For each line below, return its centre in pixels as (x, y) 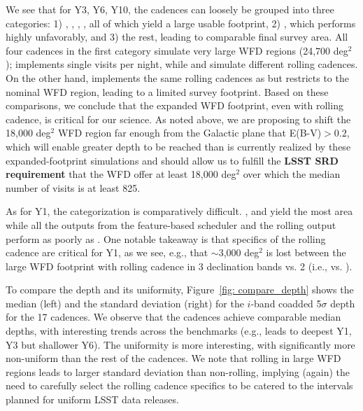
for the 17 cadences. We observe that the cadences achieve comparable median (173, 317)
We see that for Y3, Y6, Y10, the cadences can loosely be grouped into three (170, 9)
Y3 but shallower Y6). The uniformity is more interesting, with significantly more (180, 344)
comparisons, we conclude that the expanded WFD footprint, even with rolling (175, 105)
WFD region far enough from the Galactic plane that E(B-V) (190, 133)
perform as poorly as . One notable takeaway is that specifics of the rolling (166, 238)
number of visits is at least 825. (73, 187)
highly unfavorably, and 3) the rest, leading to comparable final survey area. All (177, 37)
